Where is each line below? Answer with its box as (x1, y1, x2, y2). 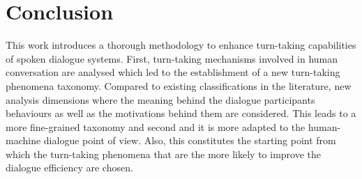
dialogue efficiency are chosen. (6, 160, 133, 175)
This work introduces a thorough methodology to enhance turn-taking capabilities (6, 38, 356, 52)
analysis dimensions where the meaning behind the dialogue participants (6, 92, 315, 107)
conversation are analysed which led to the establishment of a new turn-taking (6, 65, 340, 79)
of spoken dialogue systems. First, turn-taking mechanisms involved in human (6, 51, 338, 65)
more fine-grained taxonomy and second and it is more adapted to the (6, 119, 306, 134)
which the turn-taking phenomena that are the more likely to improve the (6, 146, 322, 161)
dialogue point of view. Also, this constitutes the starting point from (43, 133, 336, 148)
